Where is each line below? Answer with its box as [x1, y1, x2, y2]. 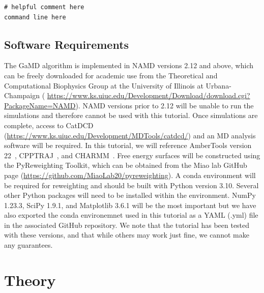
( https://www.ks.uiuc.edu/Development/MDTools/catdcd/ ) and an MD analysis [4, 130, 256, 140]
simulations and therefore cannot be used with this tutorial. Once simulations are [4, 110, 258, 121]
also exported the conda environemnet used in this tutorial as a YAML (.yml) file [4, 210, 258, 220]
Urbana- [206, 80, 231, 91]
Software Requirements [4, 36, 129, 52]
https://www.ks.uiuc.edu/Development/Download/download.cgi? [47, 90, 250, 101]
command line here [4, 13, 66, 21]
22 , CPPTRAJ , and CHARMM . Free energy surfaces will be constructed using [4, 150, 260, 160]
